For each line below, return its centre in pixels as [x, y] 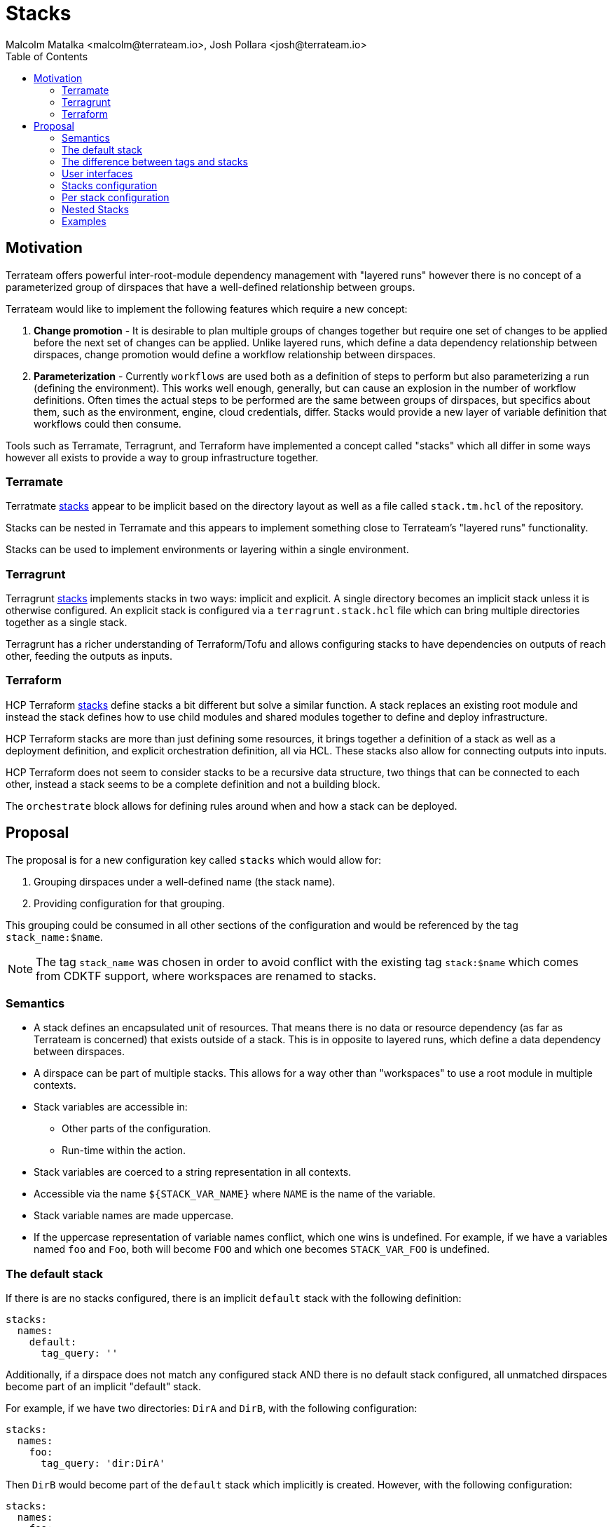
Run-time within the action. [124, 1151]
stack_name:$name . [54, 937]
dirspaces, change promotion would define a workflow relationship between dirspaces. [235, 354]
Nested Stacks [95, 209]
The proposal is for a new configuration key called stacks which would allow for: [194, 860]
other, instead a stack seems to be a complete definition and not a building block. [193, 784]
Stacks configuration [110, 185]
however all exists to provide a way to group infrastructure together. [162, 457]
